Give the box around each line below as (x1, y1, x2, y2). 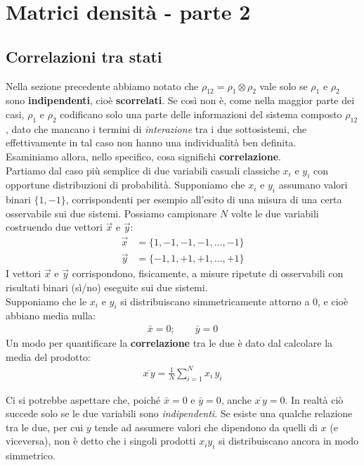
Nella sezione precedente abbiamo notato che (6, 78, 199, 93)
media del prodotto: (6, 349, 91, 364)
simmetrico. (6, 448, 56, 463)
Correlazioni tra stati (6, 45, 162, 67)
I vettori (6, 266, 41, 281)
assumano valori (278, 177, 348, 192)
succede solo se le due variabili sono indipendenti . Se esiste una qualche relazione (6, 406, 353, 421)
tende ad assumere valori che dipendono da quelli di (94, 419, 318, 434)
